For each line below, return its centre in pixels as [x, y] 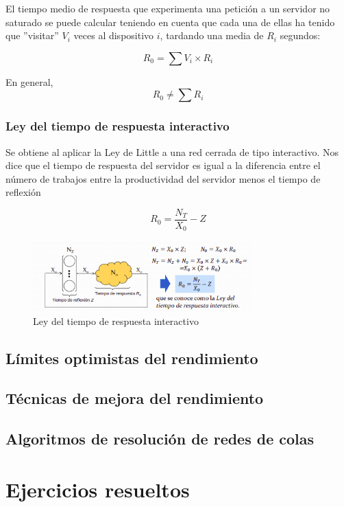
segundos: [300, 35]
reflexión [23, 192]
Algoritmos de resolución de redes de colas [160, 439]
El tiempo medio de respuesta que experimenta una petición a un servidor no [168, 8]
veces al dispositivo [114, 35]
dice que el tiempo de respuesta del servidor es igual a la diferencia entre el [163, 165]
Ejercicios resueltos [98, 489]
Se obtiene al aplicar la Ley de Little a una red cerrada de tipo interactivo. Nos [172, 151]
